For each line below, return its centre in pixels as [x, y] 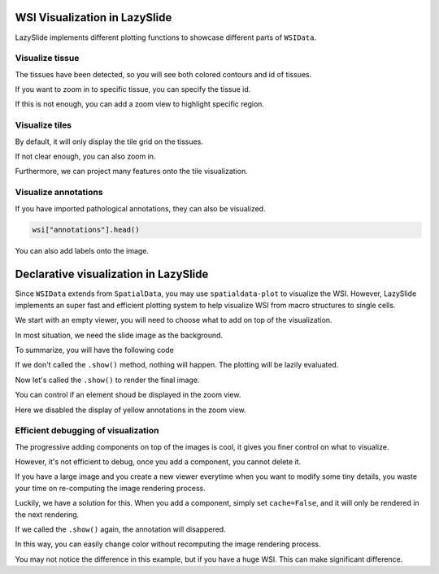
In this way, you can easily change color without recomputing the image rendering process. [168, 544]
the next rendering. [47, 514]
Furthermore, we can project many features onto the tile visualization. [131, 172]
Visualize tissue [47, 59]
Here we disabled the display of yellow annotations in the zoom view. [131, 410]
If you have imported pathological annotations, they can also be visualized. [140, 208]
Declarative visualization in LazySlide [112, 274]
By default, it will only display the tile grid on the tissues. [109, 141]
